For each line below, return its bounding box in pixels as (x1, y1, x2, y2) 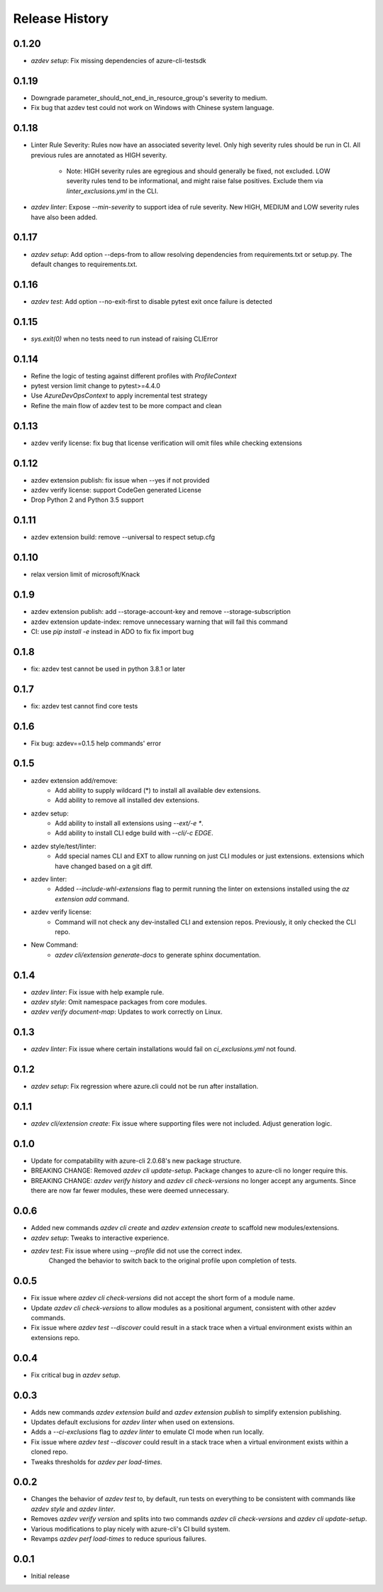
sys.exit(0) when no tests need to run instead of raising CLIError (30, 334, 218, 343)
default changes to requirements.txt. (30, 260, 138, 268)
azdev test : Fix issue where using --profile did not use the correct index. (30, 1246, 243, 1255)
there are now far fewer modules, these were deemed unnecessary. (30, 1186, 230, 1195)
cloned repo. (30, 1448, 68, 1456)
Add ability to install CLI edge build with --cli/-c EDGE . (55, 829, 213, 838)
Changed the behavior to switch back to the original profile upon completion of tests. (48, 1256, 297, 1265)
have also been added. (30, 213, 98, 221)
